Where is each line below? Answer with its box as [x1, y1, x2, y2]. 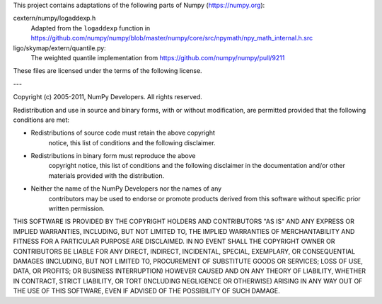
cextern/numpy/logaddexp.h [13, 14, 96, 23]
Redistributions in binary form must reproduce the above [30, 152, 196, 160]
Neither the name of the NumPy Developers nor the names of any [30, 184, 222, 193]
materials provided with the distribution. [48, 171, 165, 180]
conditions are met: [13, 116, 70, 124]
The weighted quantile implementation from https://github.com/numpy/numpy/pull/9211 [30, 53, 285, 62]
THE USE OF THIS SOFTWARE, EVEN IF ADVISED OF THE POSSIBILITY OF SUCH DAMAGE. [13, 287, 281, 295]
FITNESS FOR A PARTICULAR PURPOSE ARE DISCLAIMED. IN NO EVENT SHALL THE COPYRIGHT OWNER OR [13, 237, 335, 246]
